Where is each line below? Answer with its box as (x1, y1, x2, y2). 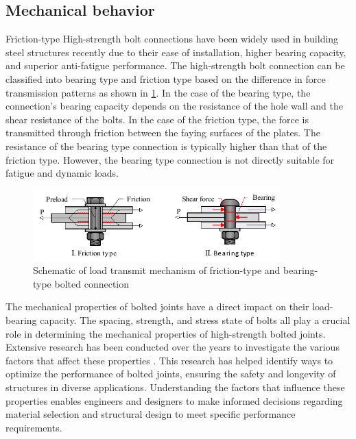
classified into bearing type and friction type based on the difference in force (5, 71, 326, 86)
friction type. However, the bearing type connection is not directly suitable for (5, 152, 335, 166)
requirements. (5, 420, 62, 434)
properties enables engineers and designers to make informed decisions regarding (5, 393, 343, 407)
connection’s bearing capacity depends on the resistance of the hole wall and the (5, 99, 343, 113)
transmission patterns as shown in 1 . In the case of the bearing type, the (5, 85, 311, 99)
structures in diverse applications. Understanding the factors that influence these (5, 380, 345, 394)
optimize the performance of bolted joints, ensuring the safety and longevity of (5, 366, 336, 381)
